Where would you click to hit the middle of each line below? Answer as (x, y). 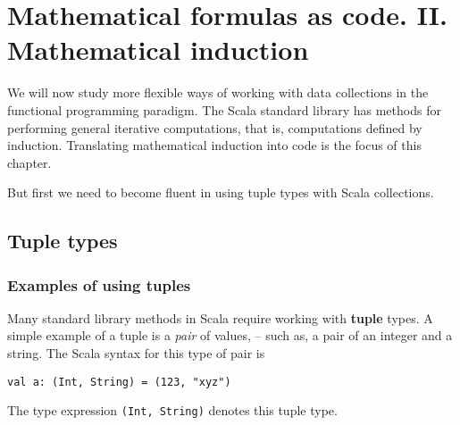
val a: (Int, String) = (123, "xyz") (119, 382)
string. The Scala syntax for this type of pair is (136, 353)
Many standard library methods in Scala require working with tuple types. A (220, 317)
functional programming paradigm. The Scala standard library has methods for (224, 109)
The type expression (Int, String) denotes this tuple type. (172, 410)
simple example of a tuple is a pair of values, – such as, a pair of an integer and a (230, 335)
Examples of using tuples (99, 284)
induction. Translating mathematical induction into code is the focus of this (214, 145)
